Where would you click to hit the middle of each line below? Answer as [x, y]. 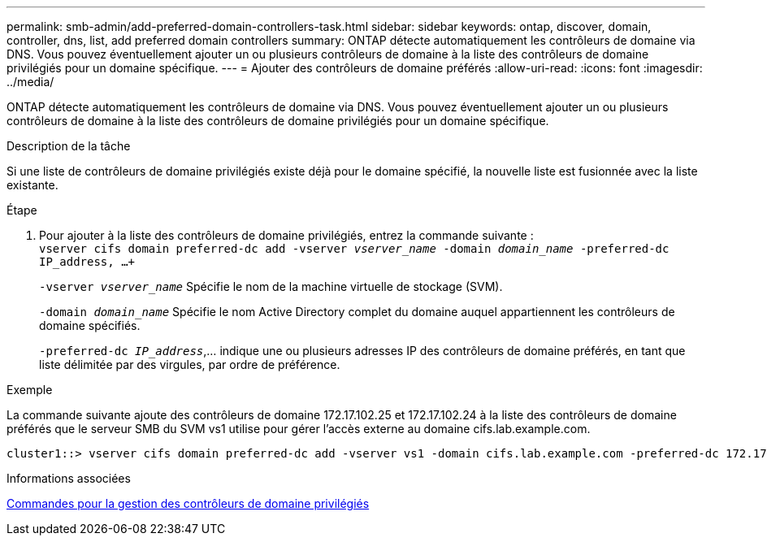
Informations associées [69, 478]
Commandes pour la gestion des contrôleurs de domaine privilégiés [188, 503]
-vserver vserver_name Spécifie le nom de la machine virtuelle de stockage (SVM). [271, 286]
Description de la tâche [69, 146]
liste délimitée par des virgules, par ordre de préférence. [190, 364]
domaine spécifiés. [90, 325]
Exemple [30, 390]
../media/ [30, 82]
